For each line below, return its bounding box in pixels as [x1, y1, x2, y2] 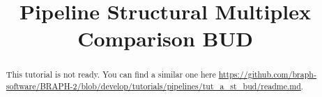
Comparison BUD [77, 24, 253, 53]
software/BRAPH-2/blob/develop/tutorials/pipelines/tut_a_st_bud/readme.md [6, 80, 301, 92]
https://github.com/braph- [218, 69, 316, 80]
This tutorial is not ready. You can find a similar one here [6, 69, 216, 80]
